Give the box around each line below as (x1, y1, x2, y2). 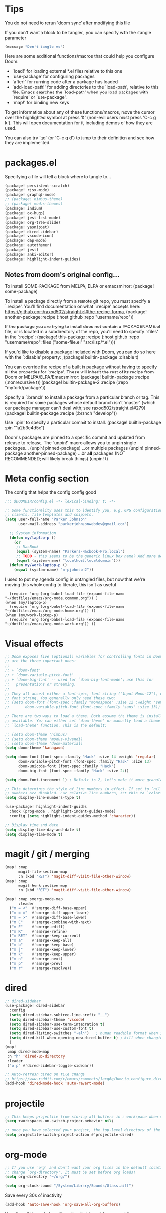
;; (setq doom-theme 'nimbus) (5, 732, 68, 737)
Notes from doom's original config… (5, 271, 120, 279)
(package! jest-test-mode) (5, 215, 61, 220)
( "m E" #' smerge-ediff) (9, 924, 65, 929)
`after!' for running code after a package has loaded (12, 78, 118, 85)
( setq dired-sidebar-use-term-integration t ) (9, 1022, 105, 1026)
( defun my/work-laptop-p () (9, 562, 68, 567)
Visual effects (5, 638, 64, 649)
